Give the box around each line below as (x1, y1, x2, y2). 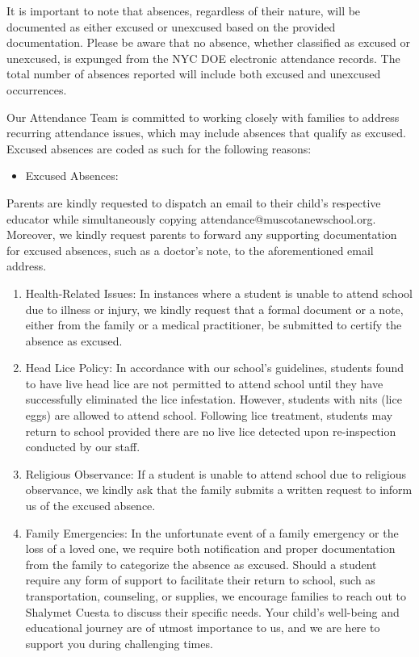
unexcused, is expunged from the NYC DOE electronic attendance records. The (6, 49, 400, 66)
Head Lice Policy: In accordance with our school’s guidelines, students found (25, 359, 404, 376)
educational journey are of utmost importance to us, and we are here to (25, 619, 380, 636)
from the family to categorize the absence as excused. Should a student (25, 555, 377, 572)
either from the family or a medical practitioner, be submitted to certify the (25, 316, 402, 333)
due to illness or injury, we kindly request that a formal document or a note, (25, 300, 404, 317)
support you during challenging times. (25, 634, 213, 651)
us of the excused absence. (25, 497, 156, 514)
